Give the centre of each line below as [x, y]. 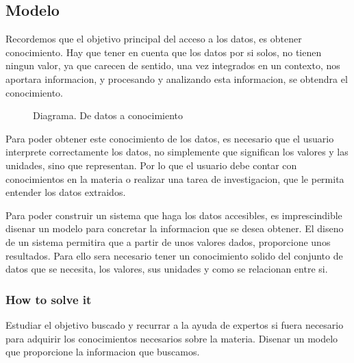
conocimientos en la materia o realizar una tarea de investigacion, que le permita [175, 178]
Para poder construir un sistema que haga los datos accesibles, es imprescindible [174, 215]
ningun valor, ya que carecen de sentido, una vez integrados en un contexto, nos [173, 65]
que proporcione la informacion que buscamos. [103, 352]
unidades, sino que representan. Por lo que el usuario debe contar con [151, 165]
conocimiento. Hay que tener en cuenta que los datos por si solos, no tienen [164, 52]
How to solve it [49, 299]
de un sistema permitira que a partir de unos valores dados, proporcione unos [168, 241]
